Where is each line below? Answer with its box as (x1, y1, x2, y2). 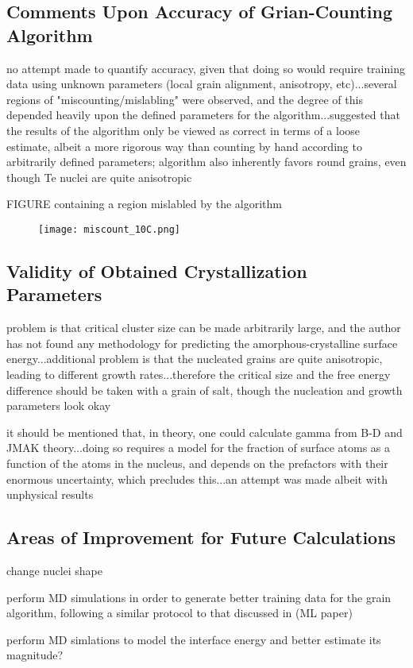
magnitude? (6, 647, 64, 663)
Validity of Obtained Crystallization (6, 258, 307, 283)
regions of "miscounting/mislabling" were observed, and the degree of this (6, 91, 363, 107)
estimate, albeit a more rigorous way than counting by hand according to (6, 137, 362, 154)
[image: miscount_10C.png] (38, 223, 180, 235)
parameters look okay (6, 397, 111, 414)
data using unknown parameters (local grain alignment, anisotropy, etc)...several (6, 75, 397, 92)
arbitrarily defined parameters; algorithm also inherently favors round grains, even (6, 153, 407, 170)
